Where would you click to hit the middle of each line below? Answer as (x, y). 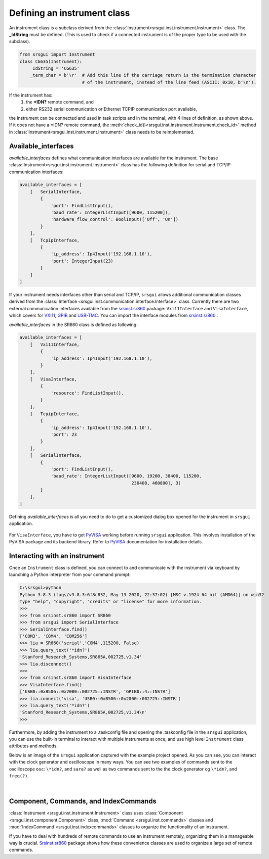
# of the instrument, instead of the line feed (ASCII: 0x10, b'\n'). (169, 82)
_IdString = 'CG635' (55, 69)
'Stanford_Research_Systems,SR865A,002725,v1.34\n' (83, 712)
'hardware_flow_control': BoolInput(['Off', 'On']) (115, 219)
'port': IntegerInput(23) (82, 261)
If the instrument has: (31, 95)
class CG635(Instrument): (51, 61)
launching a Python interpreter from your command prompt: (70, 574)
